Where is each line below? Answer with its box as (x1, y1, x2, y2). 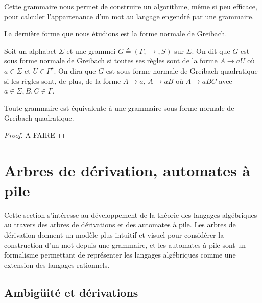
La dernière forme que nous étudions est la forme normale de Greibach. (4, 28, 227, 39)
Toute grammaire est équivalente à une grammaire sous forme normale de (4, 102, 234, 113)
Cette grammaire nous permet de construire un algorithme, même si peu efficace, (4, 1, 257, 11)
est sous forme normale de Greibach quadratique (106, 65, 258, 76)
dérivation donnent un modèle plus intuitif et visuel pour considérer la (4, 229, 224, 240)
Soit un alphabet (4, 45, 57, 56)
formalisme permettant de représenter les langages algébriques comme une (4, 249, 236, 260)
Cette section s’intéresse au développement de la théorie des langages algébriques (4, 209, 257, 220)
